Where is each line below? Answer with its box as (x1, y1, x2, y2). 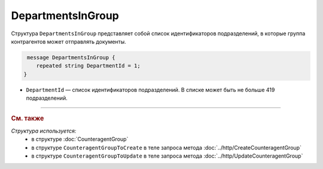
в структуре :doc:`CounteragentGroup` (31, 136, 129, 143)
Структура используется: (11, 127, 77, 134)
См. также (11, 114, 44, 122)
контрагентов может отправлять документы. (11, 38, 127, 45)
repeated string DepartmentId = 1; (36, 63, 141, 69)
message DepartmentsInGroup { (27, 54, 116, 61)
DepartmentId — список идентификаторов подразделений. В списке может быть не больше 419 (26, 86, 275, 93)
